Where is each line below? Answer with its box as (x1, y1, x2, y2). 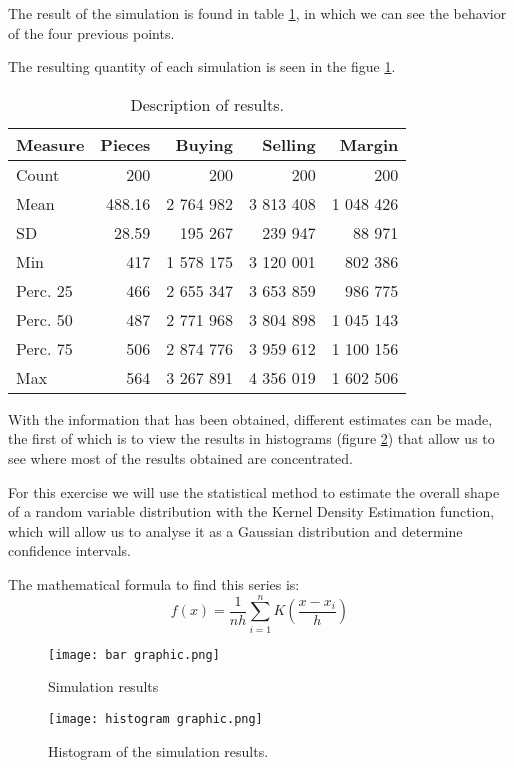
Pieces (100, 132, 151, 156)
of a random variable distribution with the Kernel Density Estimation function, (8, 501, 495, 522)
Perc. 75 (16, 336, 73, 360)
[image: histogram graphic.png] (48, 711, 263, 726)
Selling (262, 132, 316, 156)
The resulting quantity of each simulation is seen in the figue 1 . (8, 56, 396, 77)
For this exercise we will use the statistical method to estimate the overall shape (8, 481, 500, 502)
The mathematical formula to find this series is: (8, 573, 300, 594)
